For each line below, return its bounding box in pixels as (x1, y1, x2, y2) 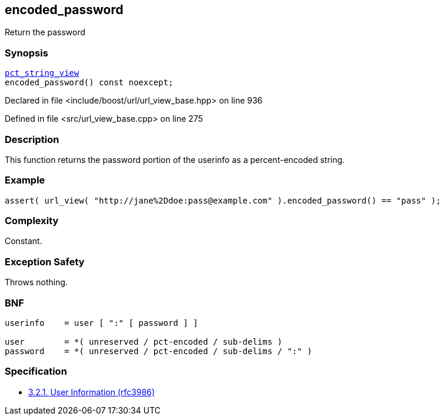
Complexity (5, 215, 59, 227)
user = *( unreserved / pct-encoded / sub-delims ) (5, 336, 283, 346)
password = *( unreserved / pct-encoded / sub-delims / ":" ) (5, 346, 312, 356)
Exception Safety (5, 255, 85, 268)
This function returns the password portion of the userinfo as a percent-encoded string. (5, 154, 345, 165)
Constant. (5, 236, 42, 246)
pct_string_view (5, 68, 79, 78)
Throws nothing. (5, 277, 68, 288)
